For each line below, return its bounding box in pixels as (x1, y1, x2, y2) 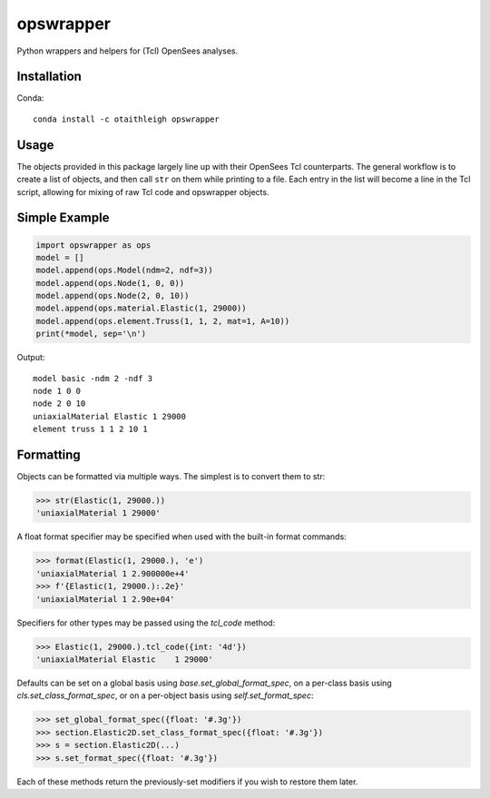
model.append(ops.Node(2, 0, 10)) (35, 291, 190, 301)
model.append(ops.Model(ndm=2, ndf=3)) (35, 265, 213, 276)
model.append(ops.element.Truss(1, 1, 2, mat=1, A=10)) (35, 316, 290, 326)
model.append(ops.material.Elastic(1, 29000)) (35, 303, 247, 313)
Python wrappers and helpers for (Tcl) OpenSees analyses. (16, 45, 239, 56)
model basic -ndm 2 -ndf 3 (33, 373, 153, 383)
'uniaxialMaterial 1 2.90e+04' (35, 594, 176, 604)
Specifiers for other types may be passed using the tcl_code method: (16, 617, 276, 628)
